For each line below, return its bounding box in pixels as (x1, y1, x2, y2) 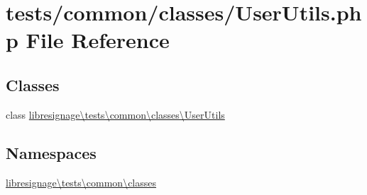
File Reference (26, 25, 170, 54)
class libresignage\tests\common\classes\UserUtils (6, 107, 225, 122)
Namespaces (6, 141, 97, 163)
